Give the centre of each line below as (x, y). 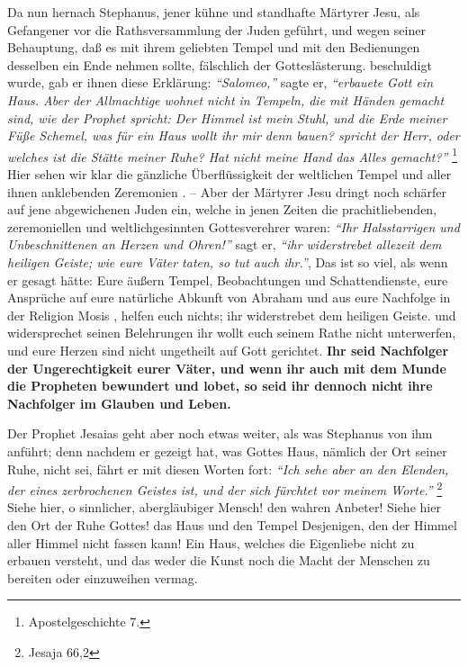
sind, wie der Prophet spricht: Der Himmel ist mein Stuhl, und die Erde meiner (227, 117)
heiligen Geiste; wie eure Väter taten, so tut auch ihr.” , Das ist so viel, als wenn (228, 261)
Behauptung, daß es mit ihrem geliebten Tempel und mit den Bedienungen (214, 47)
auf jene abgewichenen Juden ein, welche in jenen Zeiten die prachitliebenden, (222, 209)
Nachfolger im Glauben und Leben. (119, 403)
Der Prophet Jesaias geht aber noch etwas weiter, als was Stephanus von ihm (220, 433)
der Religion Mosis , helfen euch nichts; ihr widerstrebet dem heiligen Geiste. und (232, 315)
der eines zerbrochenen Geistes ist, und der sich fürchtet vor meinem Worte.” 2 (225, 488)
